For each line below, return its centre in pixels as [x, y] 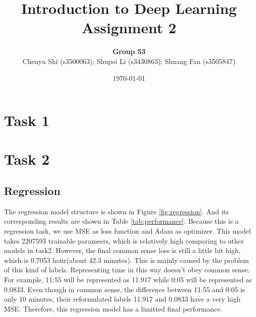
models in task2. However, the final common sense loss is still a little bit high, [122, 250]
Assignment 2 [129, 28]
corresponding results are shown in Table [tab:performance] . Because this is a [122, 221]
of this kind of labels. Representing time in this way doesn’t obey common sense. [127, 270]
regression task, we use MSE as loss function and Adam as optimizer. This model [128, 231]
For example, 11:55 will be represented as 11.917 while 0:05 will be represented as [128, 280]
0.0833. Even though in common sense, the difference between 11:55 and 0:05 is [125, 289]
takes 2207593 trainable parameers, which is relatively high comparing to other [124, 240]
